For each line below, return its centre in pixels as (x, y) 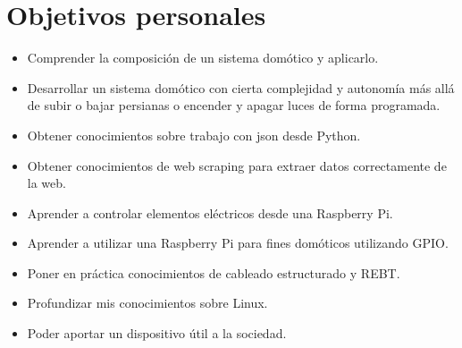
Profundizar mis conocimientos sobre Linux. (147, 303)
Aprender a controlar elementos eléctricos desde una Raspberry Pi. (210, 212)
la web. (46, 183)
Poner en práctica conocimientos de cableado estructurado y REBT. (214, 272)
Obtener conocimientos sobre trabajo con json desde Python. (194, 135)
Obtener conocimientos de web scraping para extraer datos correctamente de (237, 165)
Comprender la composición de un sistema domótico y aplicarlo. (203, 58)
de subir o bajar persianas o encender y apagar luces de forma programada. (234, 105)
